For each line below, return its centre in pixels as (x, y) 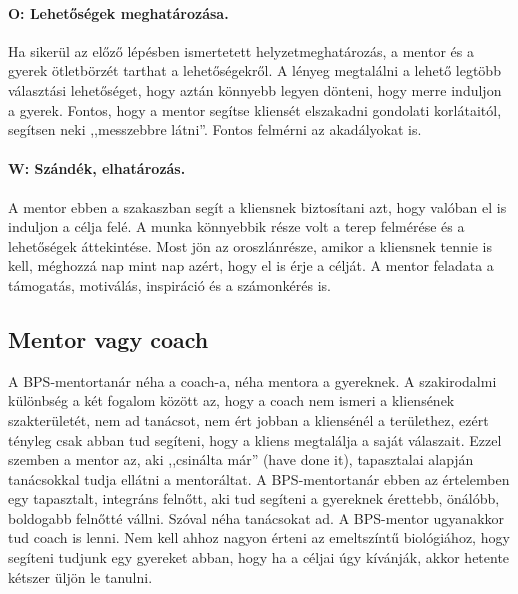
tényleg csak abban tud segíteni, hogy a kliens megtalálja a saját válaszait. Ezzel (255, 439)
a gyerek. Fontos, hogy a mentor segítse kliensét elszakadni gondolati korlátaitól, (255, 109)
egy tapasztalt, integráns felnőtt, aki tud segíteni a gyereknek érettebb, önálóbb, (254, 498)
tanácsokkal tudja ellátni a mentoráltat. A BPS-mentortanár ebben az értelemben (259, 478)
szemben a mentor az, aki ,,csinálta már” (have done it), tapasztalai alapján (241, 459)
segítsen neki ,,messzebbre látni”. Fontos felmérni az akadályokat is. (215, 129)
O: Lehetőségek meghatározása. (118, 12)
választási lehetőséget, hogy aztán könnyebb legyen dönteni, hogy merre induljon (255, 89)
